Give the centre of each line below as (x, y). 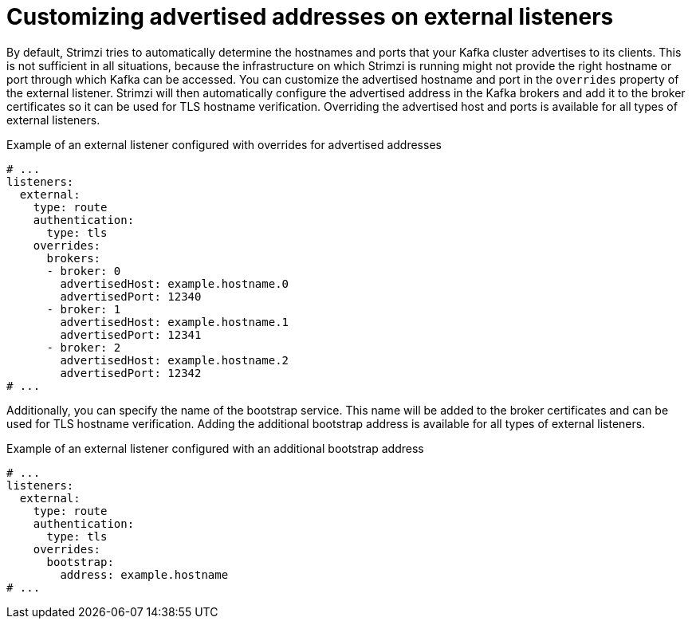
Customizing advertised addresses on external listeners (310, 17)
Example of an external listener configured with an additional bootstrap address (215, 448)
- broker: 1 (84, 309)
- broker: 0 (84, 271)
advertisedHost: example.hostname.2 (175, 360)
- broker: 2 (84, 347)
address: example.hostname (144, 574)
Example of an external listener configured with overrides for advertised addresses (224, 144)
